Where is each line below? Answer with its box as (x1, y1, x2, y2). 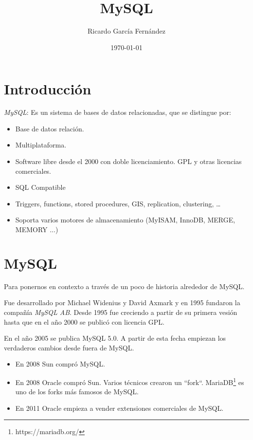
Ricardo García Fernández (87, 26, 166, 36)
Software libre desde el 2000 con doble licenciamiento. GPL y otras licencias (15, 156, 242, 166)
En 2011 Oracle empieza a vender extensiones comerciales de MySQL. (15, 403, 224, 413)
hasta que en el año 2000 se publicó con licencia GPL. (4, 316, 165, 327)
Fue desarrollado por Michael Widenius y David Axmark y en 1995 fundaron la (4, 297, 240, 308)
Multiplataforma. (15, 140, 67, 150)
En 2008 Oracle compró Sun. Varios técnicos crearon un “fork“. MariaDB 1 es (15, 375, 244, 387)
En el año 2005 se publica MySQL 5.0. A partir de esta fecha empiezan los (4, 333, 226, 343)
